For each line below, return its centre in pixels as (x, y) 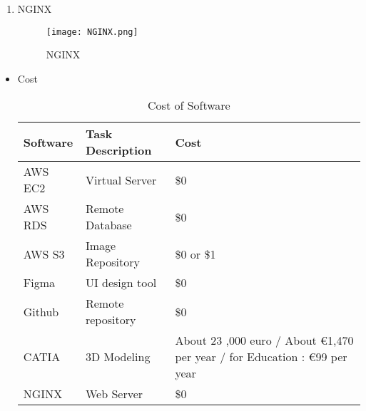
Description (118, 150)
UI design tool (121, 283)
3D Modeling (118, 357)
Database (108, 225)
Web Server (114, 394)
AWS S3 (44, 254)
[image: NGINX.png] (92, 32)
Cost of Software (189, 105)
